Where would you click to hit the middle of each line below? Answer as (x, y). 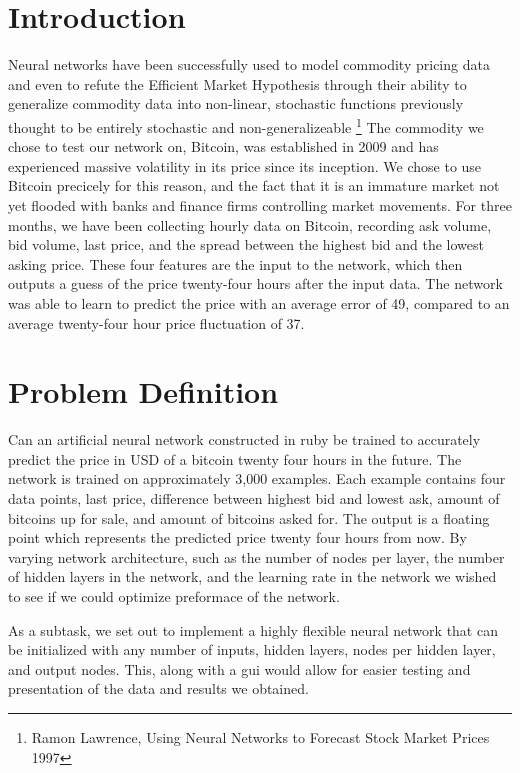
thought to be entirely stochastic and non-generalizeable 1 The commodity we (246, 125)
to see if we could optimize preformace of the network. (174, 595)
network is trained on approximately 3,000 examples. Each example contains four (257, 478)
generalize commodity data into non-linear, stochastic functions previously (236, 103)
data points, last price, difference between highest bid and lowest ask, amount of (254, 498)
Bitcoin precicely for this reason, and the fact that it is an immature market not (254, 185)
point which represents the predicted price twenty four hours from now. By (237, 537)
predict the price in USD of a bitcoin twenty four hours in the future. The (235, 458)
